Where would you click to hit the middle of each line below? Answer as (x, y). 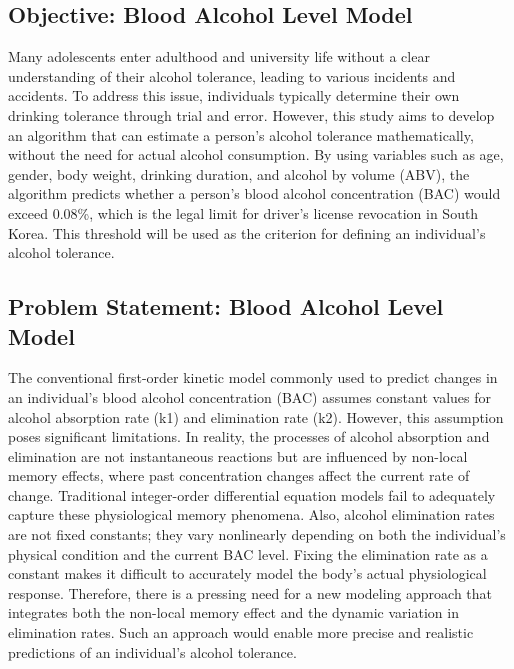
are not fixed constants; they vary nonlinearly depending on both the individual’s (257, 534)
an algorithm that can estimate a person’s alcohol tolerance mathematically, (241, 134)
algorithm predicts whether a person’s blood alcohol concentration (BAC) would (254, 193)
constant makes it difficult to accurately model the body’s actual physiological (247, 573)
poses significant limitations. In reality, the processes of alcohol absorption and (249, 436)
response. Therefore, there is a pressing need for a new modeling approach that (250, 592)
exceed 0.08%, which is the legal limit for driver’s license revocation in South (243, 212)
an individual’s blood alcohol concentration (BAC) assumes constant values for (249, 396)
